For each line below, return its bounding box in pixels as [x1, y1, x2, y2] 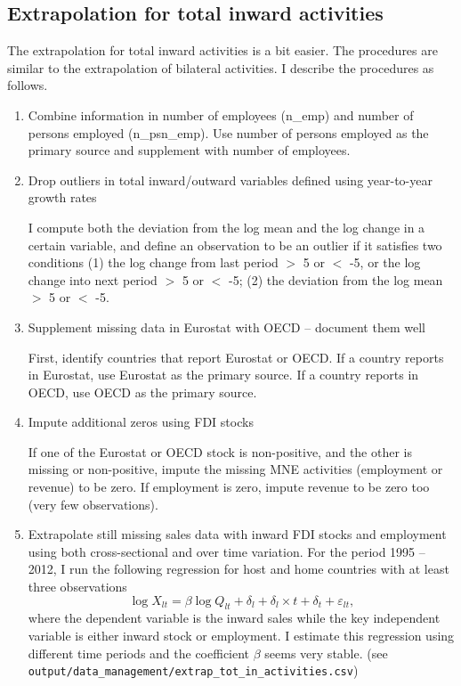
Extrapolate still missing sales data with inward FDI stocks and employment [28, 525, 447, 543]
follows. [7, 76, 48, 94]
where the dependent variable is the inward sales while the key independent [28, 608, 441, 627]
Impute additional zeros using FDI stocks [28, 412, 254, 431]
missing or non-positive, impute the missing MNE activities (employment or [28, 460, 443, 478]
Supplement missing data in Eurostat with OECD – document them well [28, 317, 425, 336]
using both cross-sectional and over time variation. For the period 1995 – [28, 542, 425, 560]
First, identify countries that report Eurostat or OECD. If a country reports [28, 347, 444, 366]
